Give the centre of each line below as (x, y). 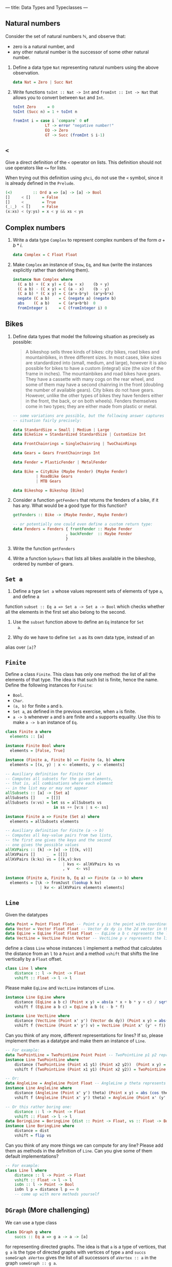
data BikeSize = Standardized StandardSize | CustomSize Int (79, 435)
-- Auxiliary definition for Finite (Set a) (53, 774)
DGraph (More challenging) (48, 1210)
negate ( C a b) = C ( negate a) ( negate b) (67, 299)
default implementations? (32, 1156)
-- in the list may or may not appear (47, 788)
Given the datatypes (27, 914)
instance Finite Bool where (35, 746)
